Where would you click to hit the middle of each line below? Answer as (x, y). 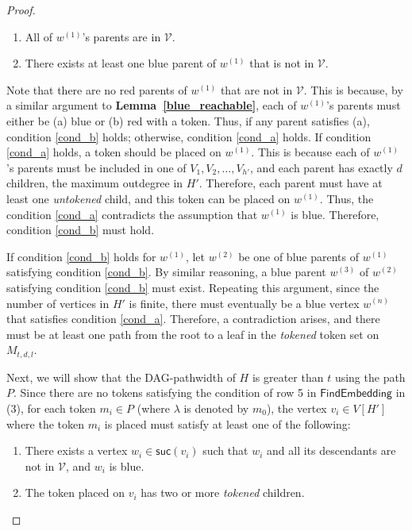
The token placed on (75, 493)
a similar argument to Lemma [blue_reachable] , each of (152, 105)
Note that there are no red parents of (97, 89)
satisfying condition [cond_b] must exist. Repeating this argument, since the (193, 287)
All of (39, 36)
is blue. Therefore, (335, 214)
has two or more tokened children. (223, 493)
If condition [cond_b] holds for (81, 256)
